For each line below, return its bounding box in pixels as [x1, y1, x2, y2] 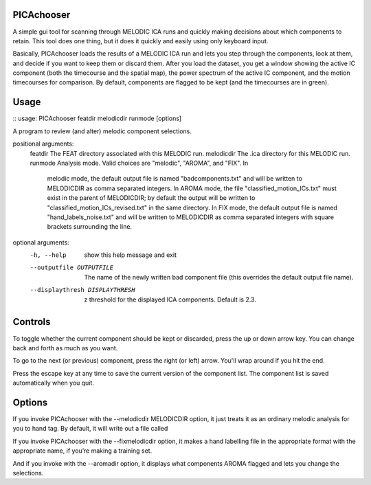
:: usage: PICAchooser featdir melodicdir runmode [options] [12, 114, 182, 123]
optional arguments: [12, 238, 70, 247]
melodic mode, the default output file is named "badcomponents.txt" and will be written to [47, 174, 302, 183]
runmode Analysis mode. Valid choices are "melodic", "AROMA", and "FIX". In [30, 159, 249, 167]
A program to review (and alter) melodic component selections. [12, 127, 192, 135]
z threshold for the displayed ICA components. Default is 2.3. [84, 295, 257, 304]
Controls [12, 316, 51, 328]
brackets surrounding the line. [47, 223, 133, 231]
